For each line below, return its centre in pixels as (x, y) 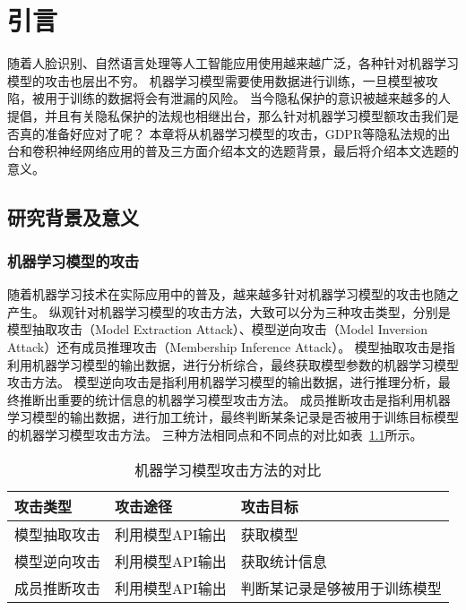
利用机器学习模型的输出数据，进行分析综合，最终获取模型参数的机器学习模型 (233, 364)
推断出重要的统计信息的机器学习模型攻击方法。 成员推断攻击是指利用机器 (235, 399)
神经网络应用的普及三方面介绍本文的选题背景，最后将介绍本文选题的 (258, 151)
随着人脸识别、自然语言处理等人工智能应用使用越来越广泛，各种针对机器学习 (233, 63)
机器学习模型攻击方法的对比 (228, 469)
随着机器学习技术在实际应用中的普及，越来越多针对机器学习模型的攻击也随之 (233, 294)
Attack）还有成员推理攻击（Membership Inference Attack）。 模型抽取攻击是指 (231, 347)
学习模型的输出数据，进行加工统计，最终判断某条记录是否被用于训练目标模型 (233, 417)
